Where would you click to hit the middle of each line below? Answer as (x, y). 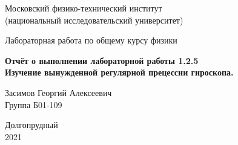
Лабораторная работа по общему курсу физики (91, 40)
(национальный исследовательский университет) (94, 20)
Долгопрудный (31, 125)
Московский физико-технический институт (84, 8)
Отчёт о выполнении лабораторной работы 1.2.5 (102, 60)
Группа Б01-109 (34, 104)
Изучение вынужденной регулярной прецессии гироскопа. (119, 72)
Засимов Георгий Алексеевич (58, 92)
